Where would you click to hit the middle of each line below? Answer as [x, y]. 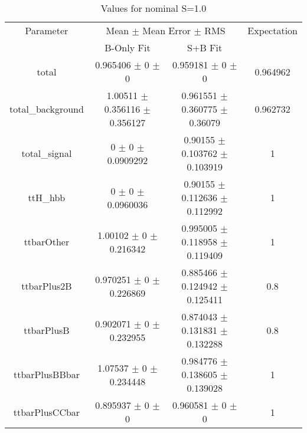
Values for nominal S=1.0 [153, 8]
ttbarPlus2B [47, 286]
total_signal [47, 153]
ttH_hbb [47, 197]
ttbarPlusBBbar [46, 374]
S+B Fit [205, 47]
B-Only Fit [128, 47]
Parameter [47, 30]
